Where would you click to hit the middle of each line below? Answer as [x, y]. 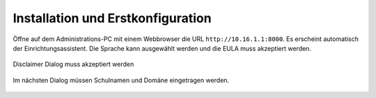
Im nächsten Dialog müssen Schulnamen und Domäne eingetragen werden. [121, 80]
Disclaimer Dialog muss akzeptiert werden [73, 64]
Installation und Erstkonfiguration [112, 18]
